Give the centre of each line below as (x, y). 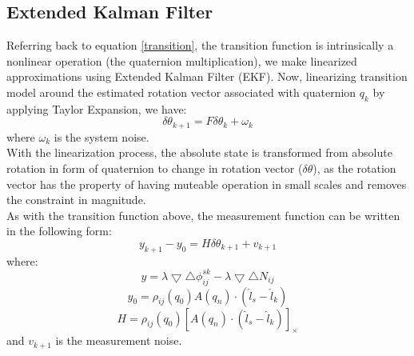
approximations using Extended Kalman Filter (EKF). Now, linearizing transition (207, 76)
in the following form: (59, 231)
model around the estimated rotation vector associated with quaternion (181, 92)
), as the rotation (354, 168)
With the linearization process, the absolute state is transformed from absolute (199, 152)
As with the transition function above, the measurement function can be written (203, 215)
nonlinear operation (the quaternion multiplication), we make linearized (182, 60)
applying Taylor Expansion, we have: (97, 108)
